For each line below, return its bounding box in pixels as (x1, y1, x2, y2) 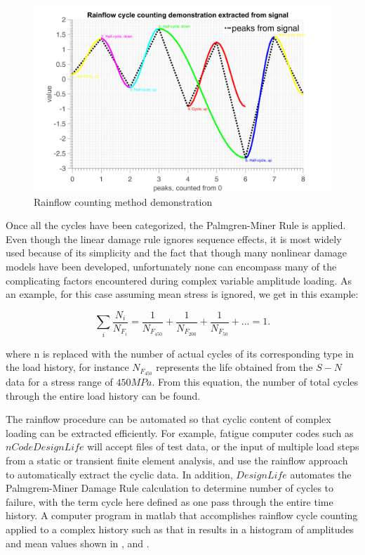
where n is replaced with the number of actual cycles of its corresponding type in (6, 346, 354, 360)
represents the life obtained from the (156, 360, 313, 374)
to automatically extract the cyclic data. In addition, (6, 466, 233, 481)
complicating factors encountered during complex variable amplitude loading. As (6, 273, 352, 287)
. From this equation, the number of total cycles (152, 374, 359, 388)
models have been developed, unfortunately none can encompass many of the (6, 259, 337, 273)
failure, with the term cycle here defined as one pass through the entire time (6, 494, 333, 509)
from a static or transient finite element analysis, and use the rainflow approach (6, 452, 348, 467)
